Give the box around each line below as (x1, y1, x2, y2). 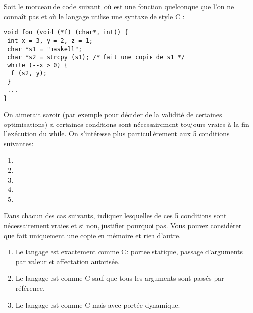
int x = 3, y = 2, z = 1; (7, 37, 93, 44)
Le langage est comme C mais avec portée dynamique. (15, 299, 180, 310)
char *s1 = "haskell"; (7, 45, 82, 53)
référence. (15, 283, 45, 293)
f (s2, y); (11, 70, 47, 77)
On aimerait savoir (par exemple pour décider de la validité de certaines (4, 109, 222, 120)
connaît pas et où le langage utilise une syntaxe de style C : (4, 11, 185, 21)
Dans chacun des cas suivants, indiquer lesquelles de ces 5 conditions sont (4, 210, 227, 221)
